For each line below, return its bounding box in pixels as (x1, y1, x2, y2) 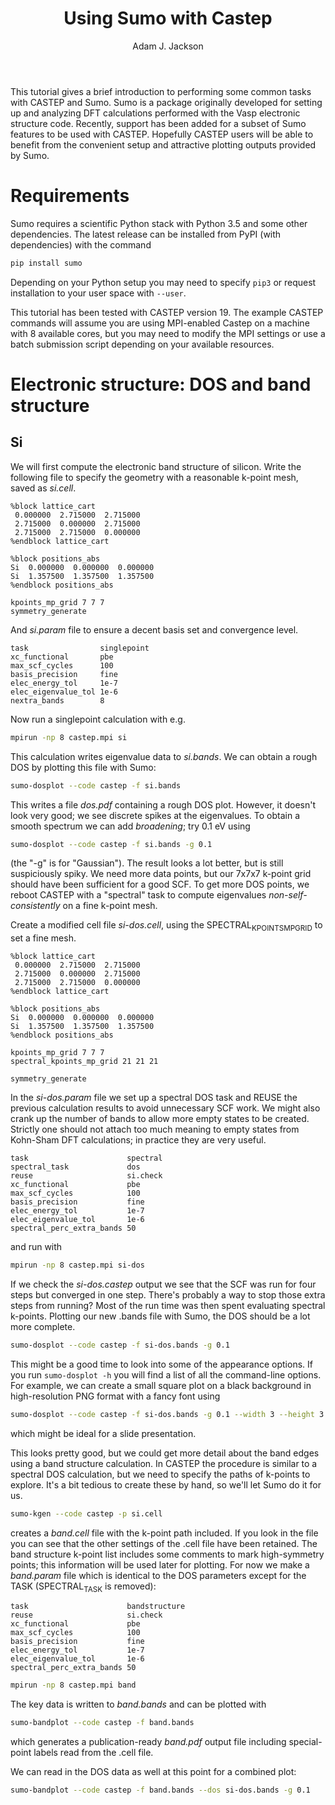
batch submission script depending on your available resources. (10, 338, 275, 350)
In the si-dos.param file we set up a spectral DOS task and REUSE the (10, 1092, 298, 1104)
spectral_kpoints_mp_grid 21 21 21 (10, 1057, 159, 1067)
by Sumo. (10, 149, 50, 161)
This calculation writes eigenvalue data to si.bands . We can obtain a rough (10, 750, 318, 762)
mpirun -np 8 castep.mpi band (10, 1680, 137, 1691)
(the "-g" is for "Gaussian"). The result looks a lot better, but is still (10, 857, 284, 869)
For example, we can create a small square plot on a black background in (10, 1379, 312, 1391)
